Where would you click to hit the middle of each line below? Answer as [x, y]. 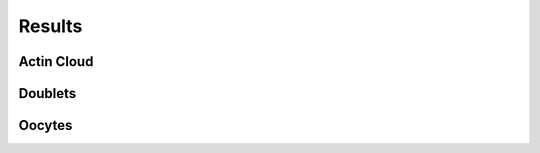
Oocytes [45, 125]
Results [50, 26]
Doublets [47, 93]
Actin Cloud [56, 61]
